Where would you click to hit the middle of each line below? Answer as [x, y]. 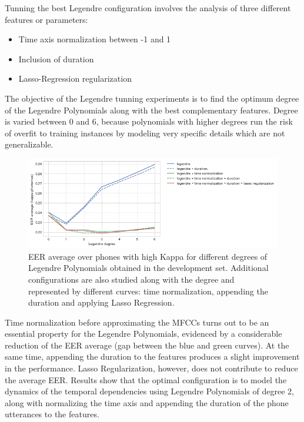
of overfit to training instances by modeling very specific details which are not [145, 133]
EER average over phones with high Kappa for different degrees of [148, 256]
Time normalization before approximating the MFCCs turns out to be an [137, 322]
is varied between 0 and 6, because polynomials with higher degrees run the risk [149, 121]
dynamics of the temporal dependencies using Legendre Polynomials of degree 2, [149, 391]
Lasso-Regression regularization [75, 78]
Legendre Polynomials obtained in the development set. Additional [148, 268]
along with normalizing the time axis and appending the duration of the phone [147, 402]
